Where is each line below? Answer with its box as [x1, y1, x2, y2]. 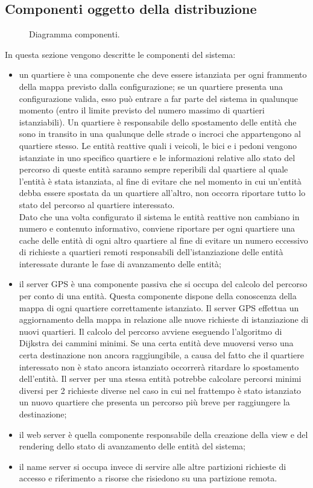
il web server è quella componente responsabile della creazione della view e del [19, 428, 308, 440]
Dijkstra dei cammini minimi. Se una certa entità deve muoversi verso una [19, 337, 294, 349]
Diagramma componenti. [29, 28, 120, 40]
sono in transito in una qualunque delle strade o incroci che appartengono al [19, 127, 301, 140]
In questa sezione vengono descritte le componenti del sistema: [5, 48, 236, 60]
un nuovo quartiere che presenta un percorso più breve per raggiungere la [19, 396, 290, 408]
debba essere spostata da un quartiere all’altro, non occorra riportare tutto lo [19, 186, 306, 199]
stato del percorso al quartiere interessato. [19, 198, 175, 211]
